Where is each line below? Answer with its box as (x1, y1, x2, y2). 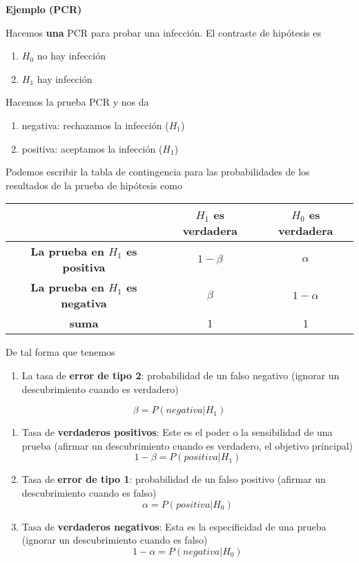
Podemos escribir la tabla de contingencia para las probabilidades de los (6, 164, 310, 179)
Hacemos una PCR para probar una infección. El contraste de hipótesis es (6, 25, 321, 39)
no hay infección (37, 48, 106, 63)
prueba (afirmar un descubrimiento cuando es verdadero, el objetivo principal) (21, 438, 353, 452)
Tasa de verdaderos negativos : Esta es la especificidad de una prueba (21, 519, 327, 533)
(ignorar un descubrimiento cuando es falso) (21, 533, 208, 547)
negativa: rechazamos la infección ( (21, 117, 169, 132)
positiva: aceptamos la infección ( (21, 141, 163, 155)
